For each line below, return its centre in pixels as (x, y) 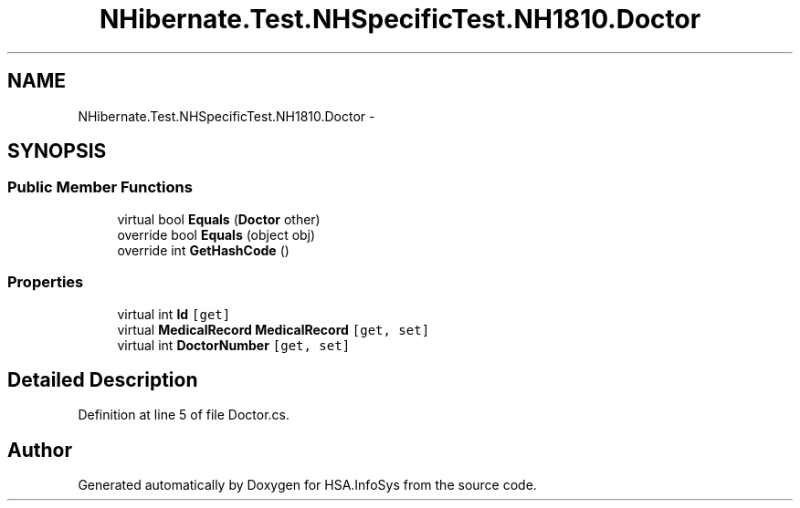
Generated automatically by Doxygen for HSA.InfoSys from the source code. (307, 485)
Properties (46, 282)
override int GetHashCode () (203, 250)
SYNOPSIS (57, 151)
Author (40, 450)
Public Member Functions (100, 187)
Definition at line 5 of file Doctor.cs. (184, 415)
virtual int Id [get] (174, 314)
